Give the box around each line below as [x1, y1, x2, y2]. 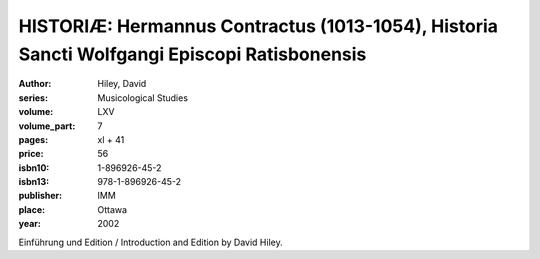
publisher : [18, 190, 63, 202]
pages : [18, 133, 49, 145]
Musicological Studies [97, 91, 189, 104]
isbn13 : [18, 176, 50, 188]
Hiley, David [97, 78, 147, 90]
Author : [18, 78, 52, 90]
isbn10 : [18, 161, 50, 174]
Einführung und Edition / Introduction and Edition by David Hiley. [18, 236, 284, 248]
